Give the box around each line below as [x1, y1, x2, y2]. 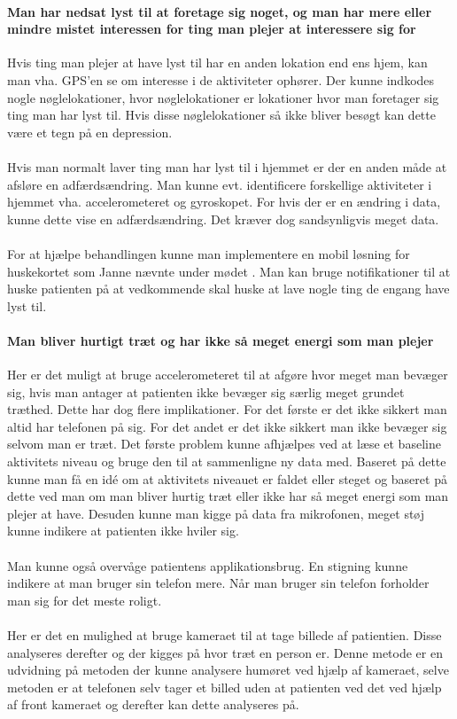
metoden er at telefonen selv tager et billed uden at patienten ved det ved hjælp [7, 677, 442, 696]
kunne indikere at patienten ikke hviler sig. [7, 521, 239, 540]
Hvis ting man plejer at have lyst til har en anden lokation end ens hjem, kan [7, 53, 428, 72]
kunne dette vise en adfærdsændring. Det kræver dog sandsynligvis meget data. [7, 209, 439, 228]
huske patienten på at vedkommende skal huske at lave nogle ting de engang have [7, 279, 450, 298]
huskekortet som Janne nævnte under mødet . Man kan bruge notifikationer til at [7, 262, 451, 280]
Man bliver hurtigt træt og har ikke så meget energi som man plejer [7, 331, 434, 349]
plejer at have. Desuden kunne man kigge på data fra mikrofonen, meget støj [7, 504, 425, 522]
